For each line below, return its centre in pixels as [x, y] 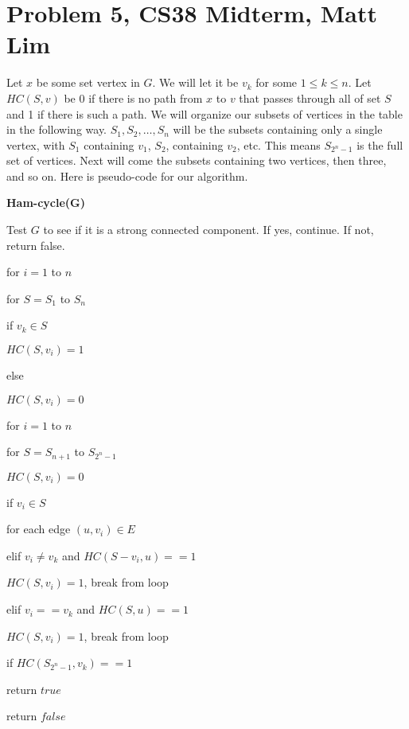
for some [277, 82]
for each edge [39, 529]
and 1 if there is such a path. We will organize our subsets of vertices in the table [204, 113]
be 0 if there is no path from [133, 97]
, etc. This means [279, 144]
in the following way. [57, 129]
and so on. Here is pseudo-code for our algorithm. [127, 175]
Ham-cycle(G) [46, 203]
